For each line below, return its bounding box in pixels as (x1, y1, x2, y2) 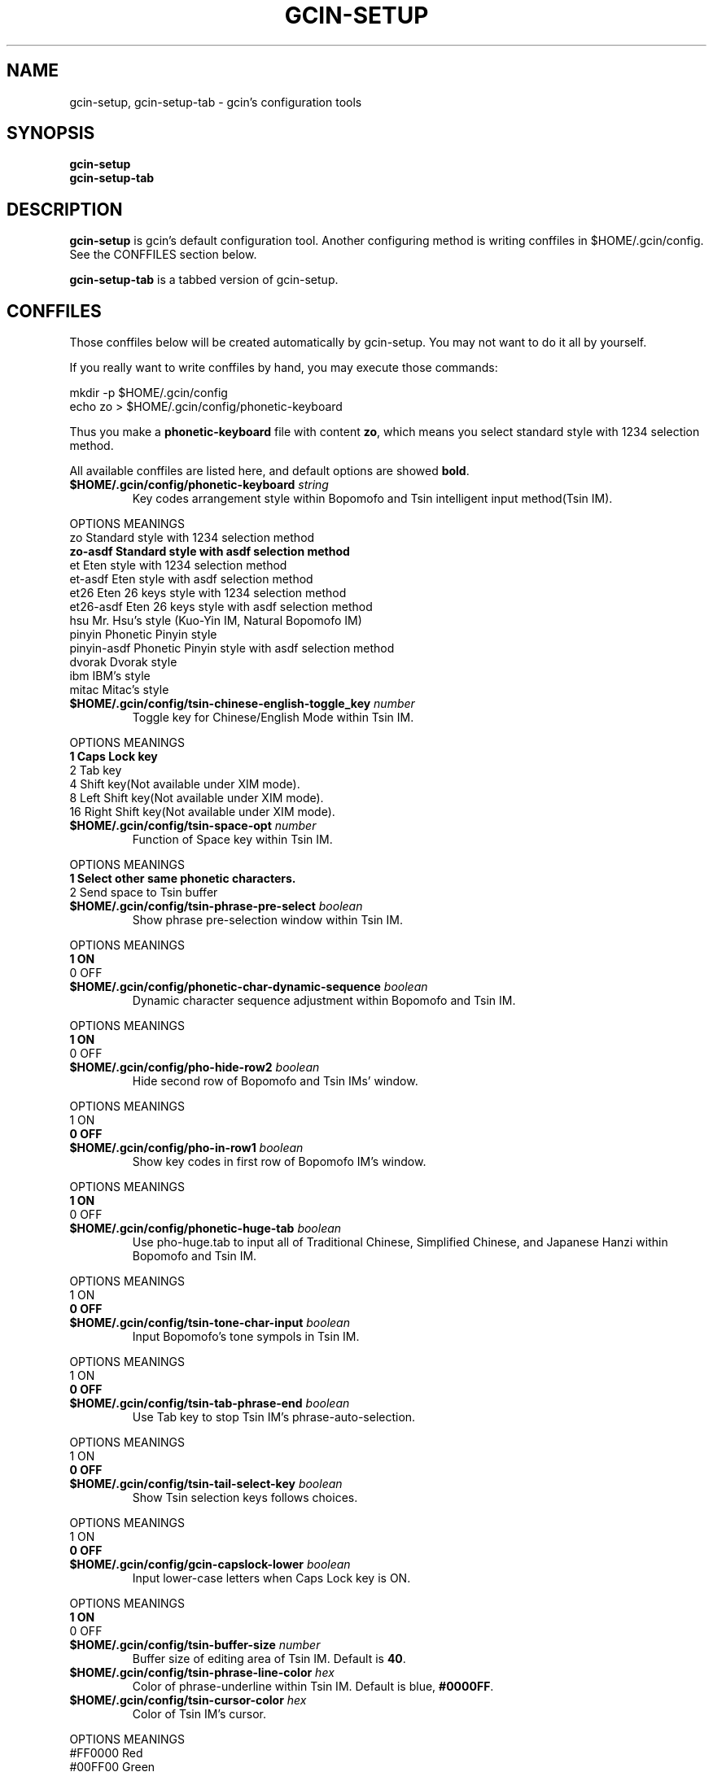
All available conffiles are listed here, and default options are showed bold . (69, 464, 470, 478)
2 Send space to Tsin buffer (69, 885, 218, 900)
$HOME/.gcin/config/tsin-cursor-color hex (69, 1693, 307, 1708)
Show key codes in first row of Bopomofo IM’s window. (132, 1154, 426, 1169)
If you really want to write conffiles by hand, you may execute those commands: (69, 360, 498, 375)
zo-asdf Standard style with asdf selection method (69, 544, 350, 559)
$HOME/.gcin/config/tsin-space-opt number (69, 818, 317, 833)
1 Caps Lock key (69, 749, 158, 764)
